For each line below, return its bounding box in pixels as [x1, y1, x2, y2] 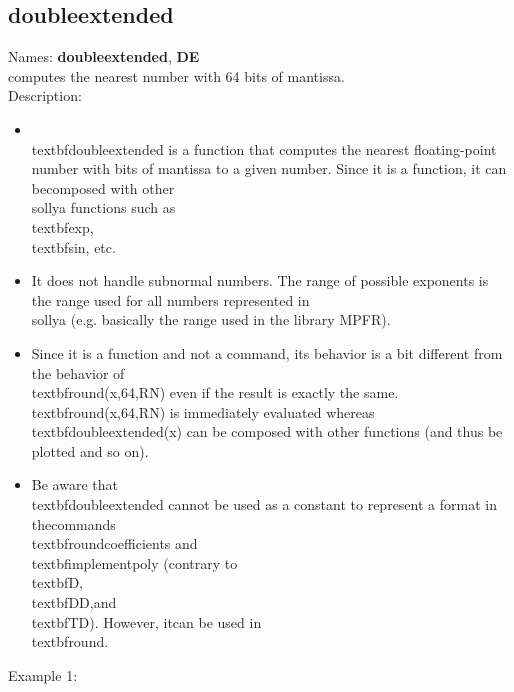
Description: [8, 85, 82, 106]
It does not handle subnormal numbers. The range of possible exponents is [31, 270, 489, 291]
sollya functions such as [31, 197, 176, 218]
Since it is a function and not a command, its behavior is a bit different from [31, 342, 503, 363]
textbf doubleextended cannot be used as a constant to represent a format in [31, 494, 497, 515]
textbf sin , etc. [31, 236, 116, 257]
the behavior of [31, 362, 125, 383]
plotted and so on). [31, 440, 149, 461]
